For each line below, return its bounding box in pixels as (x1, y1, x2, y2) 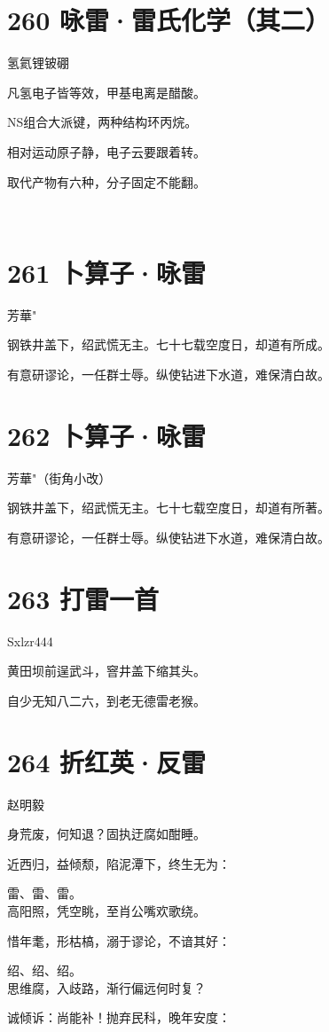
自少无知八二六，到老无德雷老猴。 (7, 691, 206, 709)
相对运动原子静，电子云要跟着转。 (7, 142, 206, 160)
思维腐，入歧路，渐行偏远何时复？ (7, 978, 206, 997)
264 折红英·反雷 (7, 743, 207, 779)
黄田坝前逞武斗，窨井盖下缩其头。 (7, 661, 206, 680)
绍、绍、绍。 (7, 961, 82, 980)
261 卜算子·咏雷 (7, 254, 207, 290)
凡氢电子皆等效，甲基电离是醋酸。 (7, 82, 206, 101)
